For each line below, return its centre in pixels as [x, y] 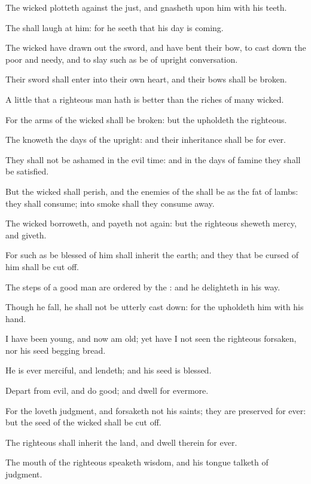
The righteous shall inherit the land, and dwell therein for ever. [121, 442]
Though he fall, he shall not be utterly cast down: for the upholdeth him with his [155, 307]
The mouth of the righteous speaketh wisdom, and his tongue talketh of [137, 462]
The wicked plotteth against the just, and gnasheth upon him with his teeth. [146, 7]
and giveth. [26, 235]
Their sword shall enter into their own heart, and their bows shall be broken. [146, 79]
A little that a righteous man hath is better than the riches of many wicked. [145, 99]
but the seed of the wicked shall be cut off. [83, 422]
